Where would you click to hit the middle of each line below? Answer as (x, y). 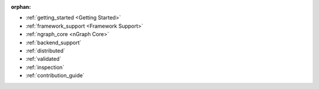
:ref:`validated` (43, 59)
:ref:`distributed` (45, 51)
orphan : (21, 7)
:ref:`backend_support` (54, 42)
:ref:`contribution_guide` (55, 75)
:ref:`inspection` (45, 67)
